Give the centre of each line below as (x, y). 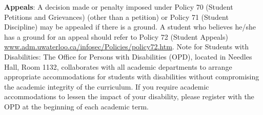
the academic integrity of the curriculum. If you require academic (107, 86)
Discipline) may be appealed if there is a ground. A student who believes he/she (130, 27)
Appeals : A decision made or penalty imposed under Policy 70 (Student (119, 7)
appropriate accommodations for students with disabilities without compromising (132, 77)
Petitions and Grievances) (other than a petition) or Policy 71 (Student (116, 17)
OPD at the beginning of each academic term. (76, 106)
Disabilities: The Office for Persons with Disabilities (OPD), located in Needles (128, 56)
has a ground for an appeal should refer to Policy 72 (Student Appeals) (116, 36)
